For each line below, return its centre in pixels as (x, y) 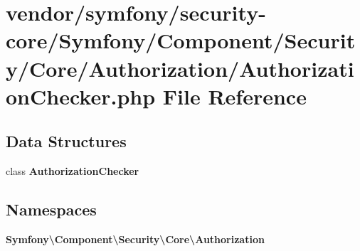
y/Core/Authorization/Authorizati (180, 68)
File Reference (234, 96)
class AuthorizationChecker (73, 171)
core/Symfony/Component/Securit (181, 40)
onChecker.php (81, 96)
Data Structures (66, 141)
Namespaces (51, 209)
